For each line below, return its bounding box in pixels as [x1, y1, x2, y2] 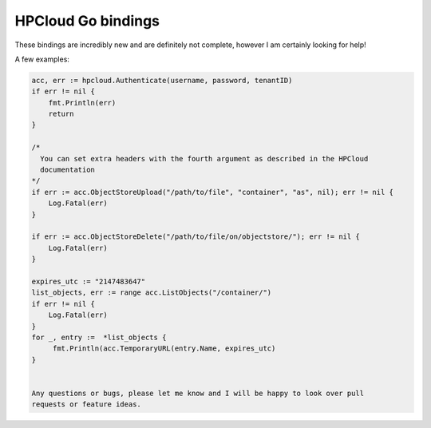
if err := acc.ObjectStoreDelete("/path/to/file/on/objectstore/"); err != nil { [31, 232, 361, 241]
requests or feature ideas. [31, 400, 141, 409]
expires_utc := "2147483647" [31, 276, 146, 286]
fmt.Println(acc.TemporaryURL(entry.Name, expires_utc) [52, 344, 276, 353]
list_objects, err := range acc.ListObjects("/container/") [31, 288, 272, 297]
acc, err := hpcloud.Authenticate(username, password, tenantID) [31, 76, 293, 85]
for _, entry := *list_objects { [31, 332, 167, 342]
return [48, 109, 74, 119]
